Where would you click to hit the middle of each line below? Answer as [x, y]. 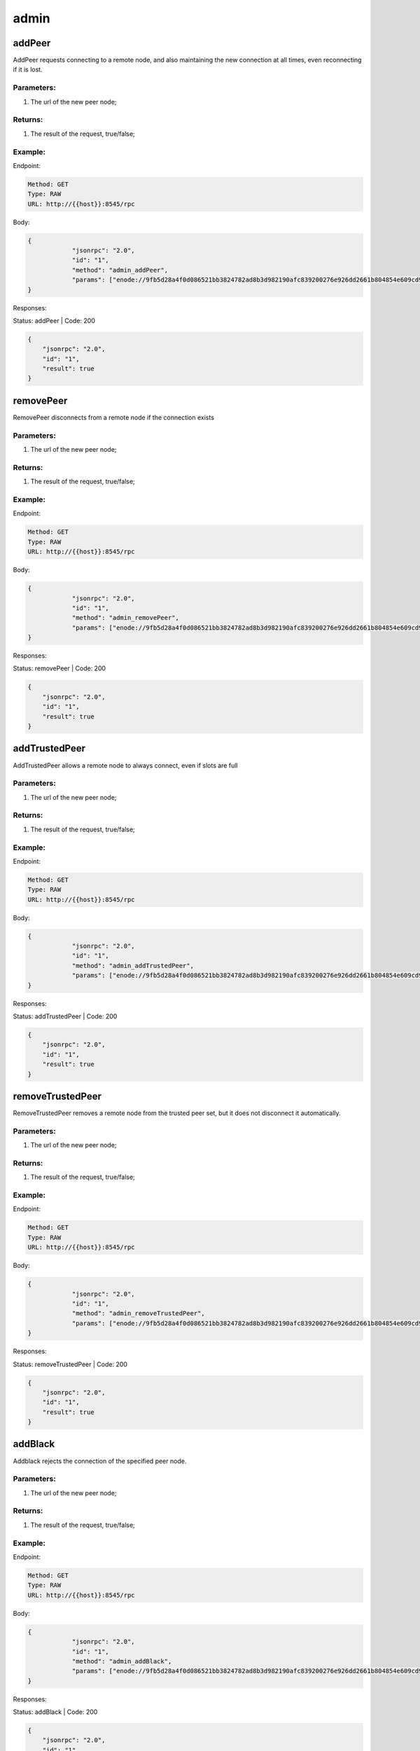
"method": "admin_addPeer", [120, 270]
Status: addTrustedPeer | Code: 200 [65, 1016]
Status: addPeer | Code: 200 [54, 320]
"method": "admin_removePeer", [126, 618]
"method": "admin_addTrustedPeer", [133, 966]
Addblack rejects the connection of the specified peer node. [100, 1461]
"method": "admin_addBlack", [122, 1661]
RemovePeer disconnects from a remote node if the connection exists [114, 417]
